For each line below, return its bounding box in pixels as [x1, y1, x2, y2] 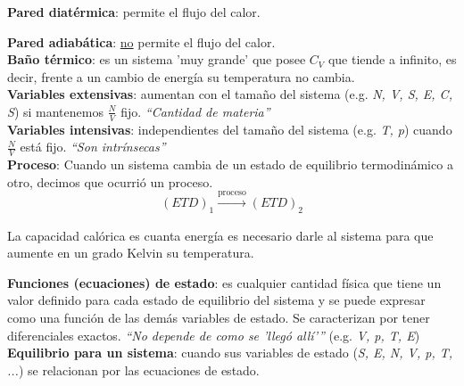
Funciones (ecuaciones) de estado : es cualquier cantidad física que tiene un [7, 273, 442, 292]
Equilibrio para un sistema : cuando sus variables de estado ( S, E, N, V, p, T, [7, 343, 453, 362]
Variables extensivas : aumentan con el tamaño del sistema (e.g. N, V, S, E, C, [7, 85, 452, 103]
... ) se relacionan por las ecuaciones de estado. [7, 360, 260, 379]
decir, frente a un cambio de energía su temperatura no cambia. [7, 67, 355, 86]
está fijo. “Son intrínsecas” [20, 137, 166, 156]
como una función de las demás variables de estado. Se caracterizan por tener [7, 308, 430, 326]
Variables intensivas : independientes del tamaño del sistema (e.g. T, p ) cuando [7, 119, 452, 138]
